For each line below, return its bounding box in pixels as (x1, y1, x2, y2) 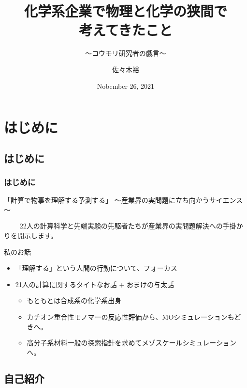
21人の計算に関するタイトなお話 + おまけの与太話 (15, 279, 174, 289)
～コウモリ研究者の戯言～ (85, 48, 166, 58)
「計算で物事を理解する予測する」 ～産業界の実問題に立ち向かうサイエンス (4, 195, 243, 205)
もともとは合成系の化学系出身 (27, 295, 122, 306)
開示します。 (17, 230, 58, 241)
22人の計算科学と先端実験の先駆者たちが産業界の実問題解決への (19, 221, 223, 231)
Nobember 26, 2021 (97, 81, 155, 91)
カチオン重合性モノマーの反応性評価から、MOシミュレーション (27, 312, 228, 322)
